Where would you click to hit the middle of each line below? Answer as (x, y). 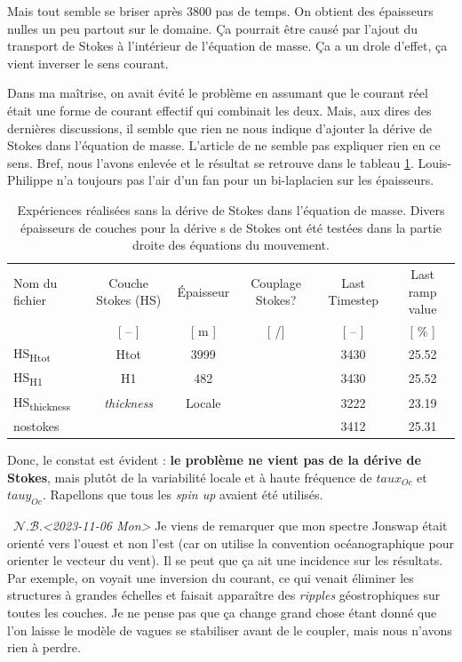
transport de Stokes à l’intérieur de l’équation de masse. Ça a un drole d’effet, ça (227, 46)
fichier (30, 300)
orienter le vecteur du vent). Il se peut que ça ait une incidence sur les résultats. (225, 560)
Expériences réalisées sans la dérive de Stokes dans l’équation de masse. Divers (231, 209)
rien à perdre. (44, 647)
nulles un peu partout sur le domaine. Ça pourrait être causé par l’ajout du (213, 28)
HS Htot (32, 354)
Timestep (353, 300)
